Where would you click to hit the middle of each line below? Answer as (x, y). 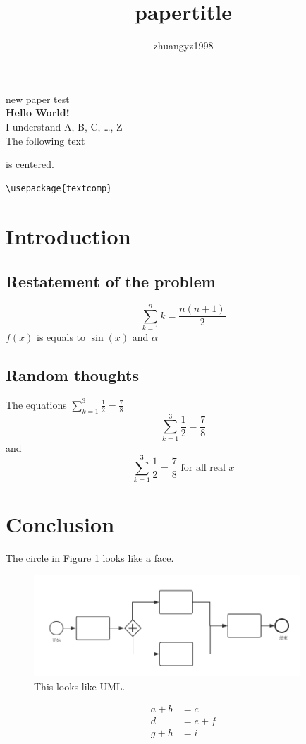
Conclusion (60, 523)
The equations (36, 404)
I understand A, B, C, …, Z (64, 126)
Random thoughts (72, 374)
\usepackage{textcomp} (59, 188)
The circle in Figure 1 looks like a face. (90, 557)
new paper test (38, 98)
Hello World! (38, 113)
